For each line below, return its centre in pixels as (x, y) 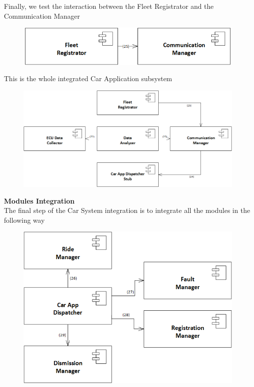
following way (24, 220)
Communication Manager (42, 15)
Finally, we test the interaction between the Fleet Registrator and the (109, 6)
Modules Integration (39, 200)
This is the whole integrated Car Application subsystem (88, 78)
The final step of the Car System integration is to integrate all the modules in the (127, 210)
